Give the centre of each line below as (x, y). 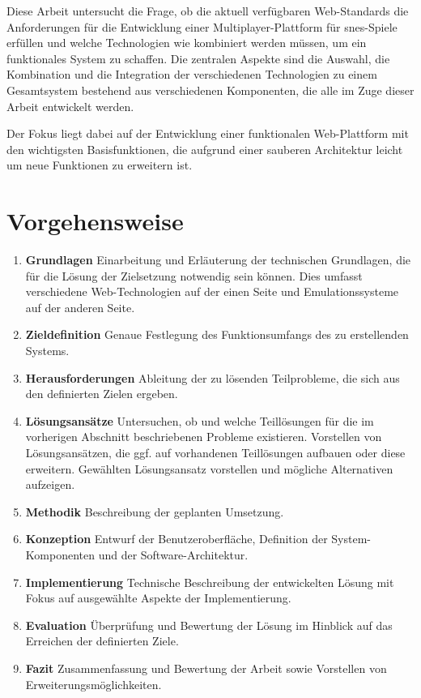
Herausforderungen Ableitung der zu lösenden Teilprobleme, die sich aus (213, 377)
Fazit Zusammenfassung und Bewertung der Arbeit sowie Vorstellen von (206, 668)
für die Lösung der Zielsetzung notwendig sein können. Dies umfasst (194, 275)
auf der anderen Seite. (80, 307)
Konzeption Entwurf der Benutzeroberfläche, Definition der (176, 539)
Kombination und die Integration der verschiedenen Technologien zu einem (192, 74)
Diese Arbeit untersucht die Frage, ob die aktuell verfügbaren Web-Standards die (208, 11)
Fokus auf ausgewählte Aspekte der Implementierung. (158, 598)
